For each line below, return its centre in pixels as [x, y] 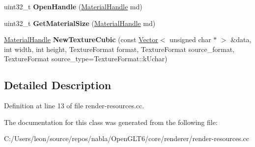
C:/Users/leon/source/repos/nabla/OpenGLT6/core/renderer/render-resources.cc [127, 138]
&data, [241, 39]
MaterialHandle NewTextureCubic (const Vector [81, 39]
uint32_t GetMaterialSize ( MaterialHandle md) [80, 23]
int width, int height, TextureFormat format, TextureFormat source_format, [119, 49]
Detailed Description [58, 85]
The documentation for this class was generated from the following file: [111, 122]
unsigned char [190, 39]
